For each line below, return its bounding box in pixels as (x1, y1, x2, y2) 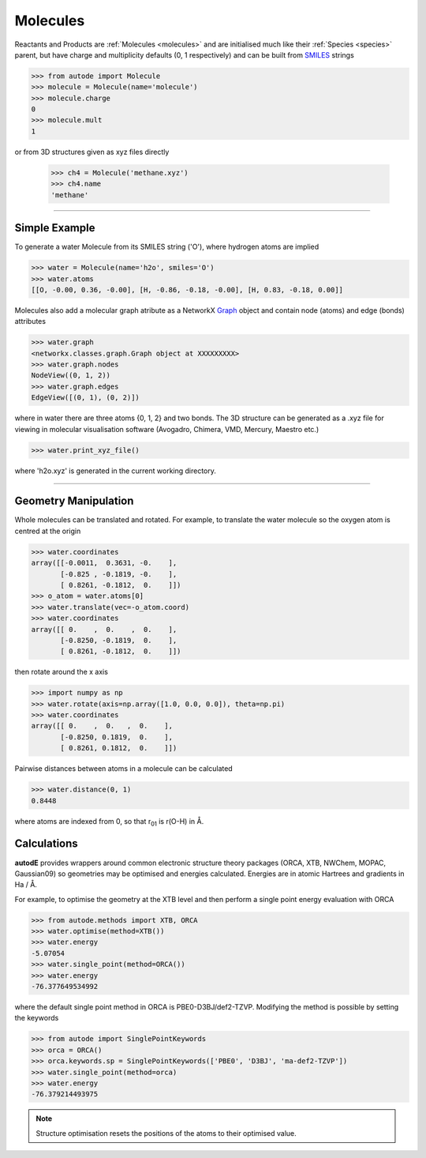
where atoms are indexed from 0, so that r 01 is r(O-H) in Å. (14, 816, 204, 828)
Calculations (14, 837, 78, 851)
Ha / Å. (14, 880, 37, 889)
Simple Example (14, 221, 95, 235)
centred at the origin (14, 526, 81, 536)
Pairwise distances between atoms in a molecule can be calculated (14, 764, 233, 773)
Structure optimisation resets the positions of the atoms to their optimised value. (35, 1128, 297, 1137)
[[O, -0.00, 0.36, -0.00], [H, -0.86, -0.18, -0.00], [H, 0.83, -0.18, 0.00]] (31, 285, 343, 294)
